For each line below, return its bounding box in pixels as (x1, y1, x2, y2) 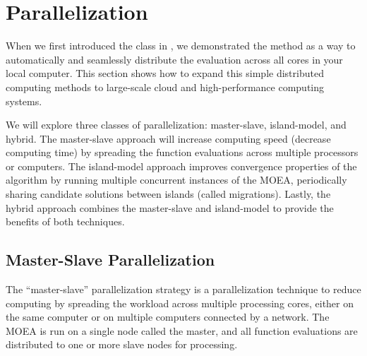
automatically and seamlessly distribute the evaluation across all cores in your (6, 52, 343, 66)
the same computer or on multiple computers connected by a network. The (6, 309, 330, 324)
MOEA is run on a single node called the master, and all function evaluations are (6, 323, 358, 338)
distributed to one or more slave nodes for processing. (6, 337, 238, 352)
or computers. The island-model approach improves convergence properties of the (6, 158, 357, 173)
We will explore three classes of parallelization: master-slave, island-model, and (6, 117, 347, 132)
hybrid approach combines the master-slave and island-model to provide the (6, 200, 334, 215)
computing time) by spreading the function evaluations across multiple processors (6, 145, 359, 160)
